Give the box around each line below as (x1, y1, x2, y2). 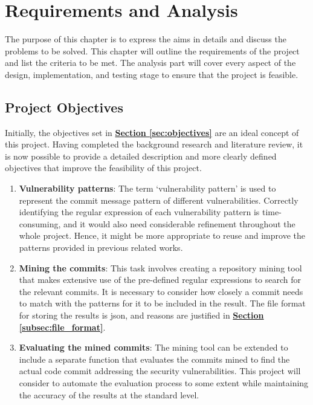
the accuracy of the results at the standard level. (19, 388, 199, 401)
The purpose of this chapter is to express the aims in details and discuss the (5, 33, 286, 45)
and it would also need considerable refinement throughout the (63, 217, 295, 230)
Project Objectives (5, 97, 123, 116)
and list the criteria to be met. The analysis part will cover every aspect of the (5, 56, 296, 69)
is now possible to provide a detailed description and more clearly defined (5, 149, 277, 162)
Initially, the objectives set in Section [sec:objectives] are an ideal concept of (5, 126, 299, 138)
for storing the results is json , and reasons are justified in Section (19, 309, 264, 322)
